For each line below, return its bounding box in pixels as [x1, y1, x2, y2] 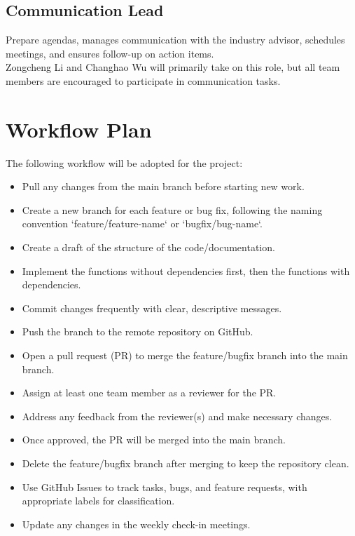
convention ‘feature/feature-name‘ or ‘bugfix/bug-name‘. [22, 216, 263, 231]
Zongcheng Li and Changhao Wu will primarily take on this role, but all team [6, 60, 340, 74]
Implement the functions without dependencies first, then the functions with [22, 263, 350, 278]
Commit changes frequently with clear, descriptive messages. [22, 300, 282, 315]
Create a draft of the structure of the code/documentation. [22, 240, 275, 255]
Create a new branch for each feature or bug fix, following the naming [22, 202, 323, 217]
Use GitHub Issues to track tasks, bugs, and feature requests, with [22, 479, 307, 494]
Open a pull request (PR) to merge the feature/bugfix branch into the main [22, 348, 348, 363]
